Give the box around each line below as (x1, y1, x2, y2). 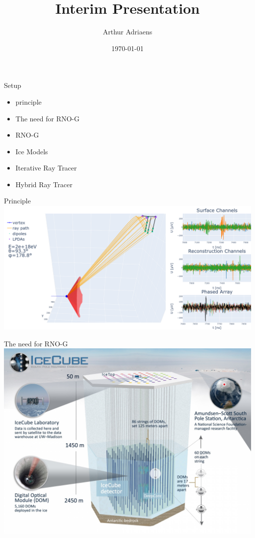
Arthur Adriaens (102, 27, 153, 37)
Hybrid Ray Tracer (15, 179, 73, 189)
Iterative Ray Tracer (15, 163, 77, 173)
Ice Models (15, 146, 48, 156)
